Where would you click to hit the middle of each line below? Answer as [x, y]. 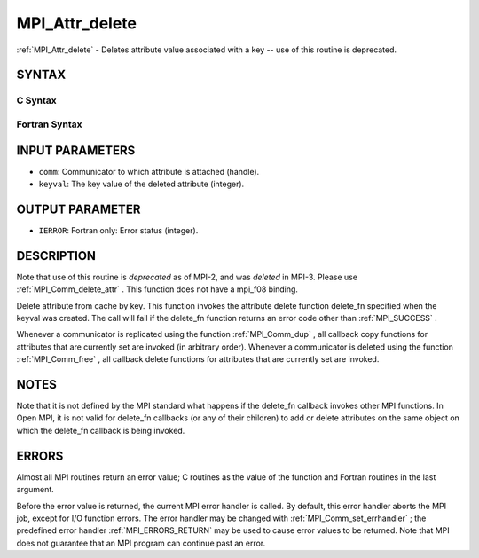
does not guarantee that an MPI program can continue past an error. [141, 543]
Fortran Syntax [49, 124]
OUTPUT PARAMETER [79, 209]
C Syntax [36, 100]
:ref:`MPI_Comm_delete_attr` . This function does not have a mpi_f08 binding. [157, 289]
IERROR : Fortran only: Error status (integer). [118, 230]
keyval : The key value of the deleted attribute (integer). [141, 184]
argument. [35, 490]
